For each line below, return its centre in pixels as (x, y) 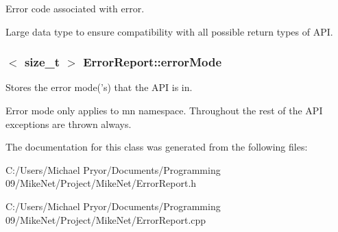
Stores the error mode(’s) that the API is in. (99, 87)
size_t (42, 62)
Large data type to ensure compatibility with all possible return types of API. (169, 31)
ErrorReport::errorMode (152, 62)
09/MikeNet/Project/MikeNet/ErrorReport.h (101, 183)
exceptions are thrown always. (69, 124)
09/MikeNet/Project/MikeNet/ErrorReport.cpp (106, 219)
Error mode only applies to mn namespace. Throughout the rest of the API (164, 110)
